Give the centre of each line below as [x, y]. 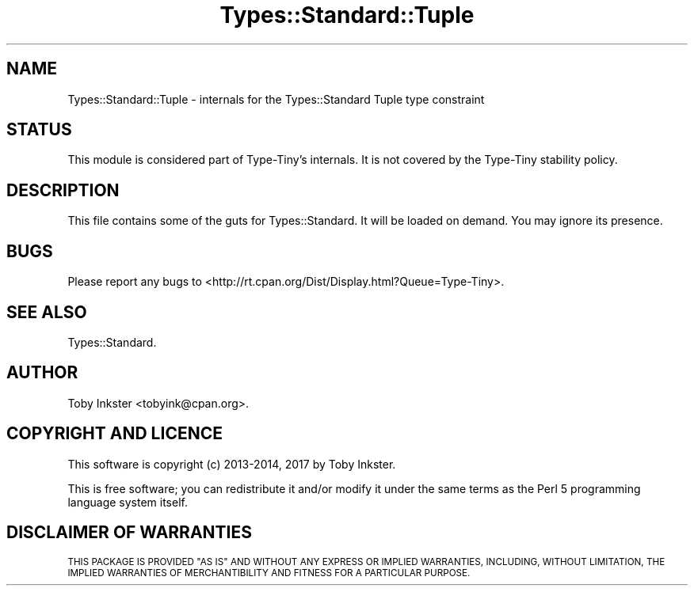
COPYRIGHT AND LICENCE [114, 434]
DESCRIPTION [63, 190]
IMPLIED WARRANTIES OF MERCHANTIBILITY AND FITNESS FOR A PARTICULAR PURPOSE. [269, 573]
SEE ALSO [47, 312]
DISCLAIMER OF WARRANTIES [130, 533]
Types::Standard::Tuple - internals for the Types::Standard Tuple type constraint [276, 99]
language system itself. [128, 502]
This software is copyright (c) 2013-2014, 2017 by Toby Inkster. [232, 464]
